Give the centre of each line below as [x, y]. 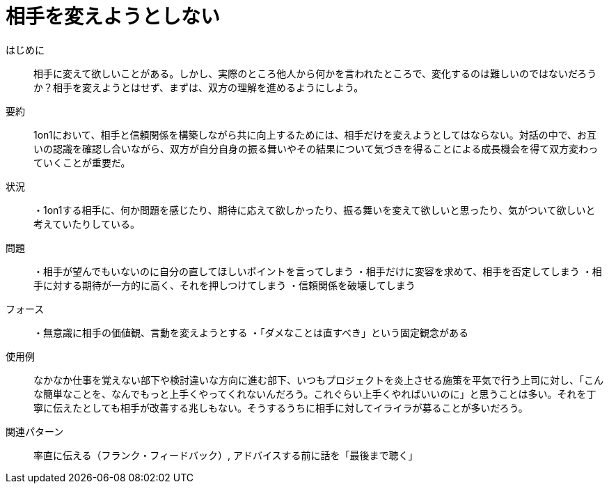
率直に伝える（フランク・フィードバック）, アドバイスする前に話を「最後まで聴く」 [226, 455]
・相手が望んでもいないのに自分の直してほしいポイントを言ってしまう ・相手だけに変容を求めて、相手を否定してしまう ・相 [318, 271]
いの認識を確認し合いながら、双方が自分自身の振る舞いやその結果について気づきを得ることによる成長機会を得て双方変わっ [316, 148]
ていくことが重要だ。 [82, 162]
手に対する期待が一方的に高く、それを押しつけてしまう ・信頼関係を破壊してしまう [224, 285]
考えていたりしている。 [87, 224]
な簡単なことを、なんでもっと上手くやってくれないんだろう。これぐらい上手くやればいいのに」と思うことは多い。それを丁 [315, 394]
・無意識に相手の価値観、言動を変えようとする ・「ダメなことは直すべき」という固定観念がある [251, 332]
